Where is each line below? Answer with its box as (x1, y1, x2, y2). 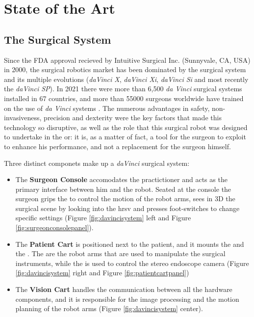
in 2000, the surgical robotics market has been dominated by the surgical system (4, 64, 246, 75)
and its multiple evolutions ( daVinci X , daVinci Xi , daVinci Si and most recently (4, 74, 249, 84)
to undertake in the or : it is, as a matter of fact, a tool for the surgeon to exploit (4, 132, 246, 142)
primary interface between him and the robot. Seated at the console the (15, 184, 231, 194)
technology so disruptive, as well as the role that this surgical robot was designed (4, 122, 248, 132)
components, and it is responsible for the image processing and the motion (15, 293, 239, 304)
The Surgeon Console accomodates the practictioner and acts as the (15, 174, 228, 185)
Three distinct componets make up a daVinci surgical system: (4, 158, 190, 168)
